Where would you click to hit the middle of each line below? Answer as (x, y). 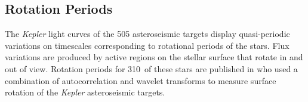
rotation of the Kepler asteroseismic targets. (85, 92)
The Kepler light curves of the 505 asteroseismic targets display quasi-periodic (147, 34)
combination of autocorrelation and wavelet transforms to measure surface (141, 80)
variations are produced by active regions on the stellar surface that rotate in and (154, 57)
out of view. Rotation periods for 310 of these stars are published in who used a (151, 68)
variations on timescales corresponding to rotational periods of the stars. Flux (147, 45)
